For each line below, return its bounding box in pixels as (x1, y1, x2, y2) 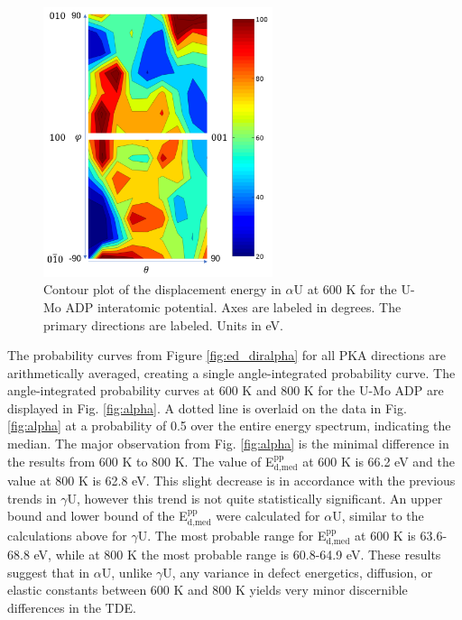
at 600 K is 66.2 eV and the (302, 451, 456, 470)
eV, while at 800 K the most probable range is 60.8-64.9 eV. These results (33, 545, 441, 564)
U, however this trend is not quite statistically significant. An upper (67, 488, 443, 507)
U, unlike (101, 562, 152, 581)
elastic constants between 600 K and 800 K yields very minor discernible (7, 580, 408, 599)
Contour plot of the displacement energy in (43, 280, 282, 299)
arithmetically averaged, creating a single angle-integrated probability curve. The (7, 363, 456, 382)
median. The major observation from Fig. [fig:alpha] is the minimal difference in (7, 434, 449, 453)
